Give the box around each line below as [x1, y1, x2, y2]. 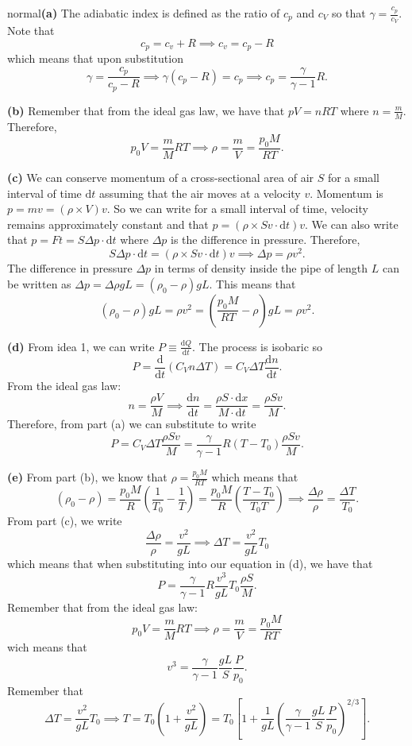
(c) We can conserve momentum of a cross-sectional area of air [7, 169, 314, 186]
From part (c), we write [7, 512, 122, 529]
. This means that [209, 275, 296, 292]
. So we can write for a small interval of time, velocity [106, 200, 368, 217]
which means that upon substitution [7, 50, 183, 67]
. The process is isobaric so [191, 338, 323, 354]
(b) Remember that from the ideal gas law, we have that [7, 102, 285, 118]
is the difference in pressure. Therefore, [171, 231, 360, 248]
